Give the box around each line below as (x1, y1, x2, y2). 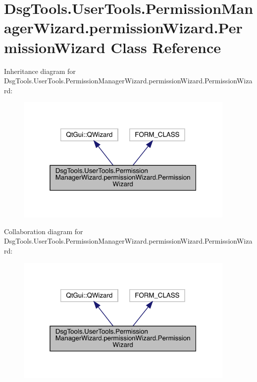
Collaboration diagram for (4, 226, 83, 236)
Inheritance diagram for (4, 65, 76, 76)
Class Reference (110, 37, 221, 57)
